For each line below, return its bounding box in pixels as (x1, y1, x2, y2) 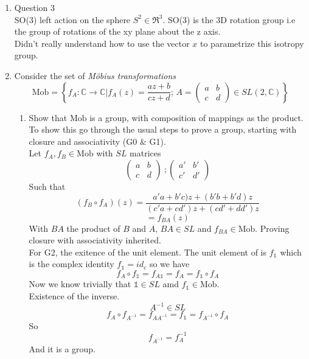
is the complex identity (29, 257, 114, 270)
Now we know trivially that (29, 277, 131, 290)
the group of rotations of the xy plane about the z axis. (14, 25, 221, 38)
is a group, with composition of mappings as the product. (89, 111, 304, 124)
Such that (29, 179, 66, 192)
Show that (29, 111, 68, 124)
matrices (130, 147, 161, 159)
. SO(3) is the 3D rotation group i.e (162, 13, 296, 26)
